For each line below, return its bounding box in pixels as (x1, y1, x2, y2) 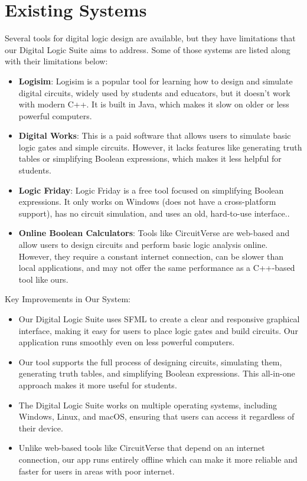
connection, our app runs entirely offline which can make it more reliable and (18, 453, 298, 465)
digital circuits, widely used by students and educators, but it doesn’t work (18, 86, 290, 99)
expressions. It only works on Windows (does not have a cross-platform (18, 195, 276, 208)
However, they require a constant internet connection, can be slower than (18, 250, 284, 262)
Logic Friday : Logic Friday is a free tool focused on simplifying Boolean (18, 184, 284, 196)
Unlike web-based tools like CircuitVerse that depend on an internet (18, 441, 265, 454)
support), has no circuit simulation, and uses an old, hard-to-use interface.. (18, 207, 290, 219)
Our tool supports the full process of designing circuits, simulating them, (18, 355, 282, 368)
